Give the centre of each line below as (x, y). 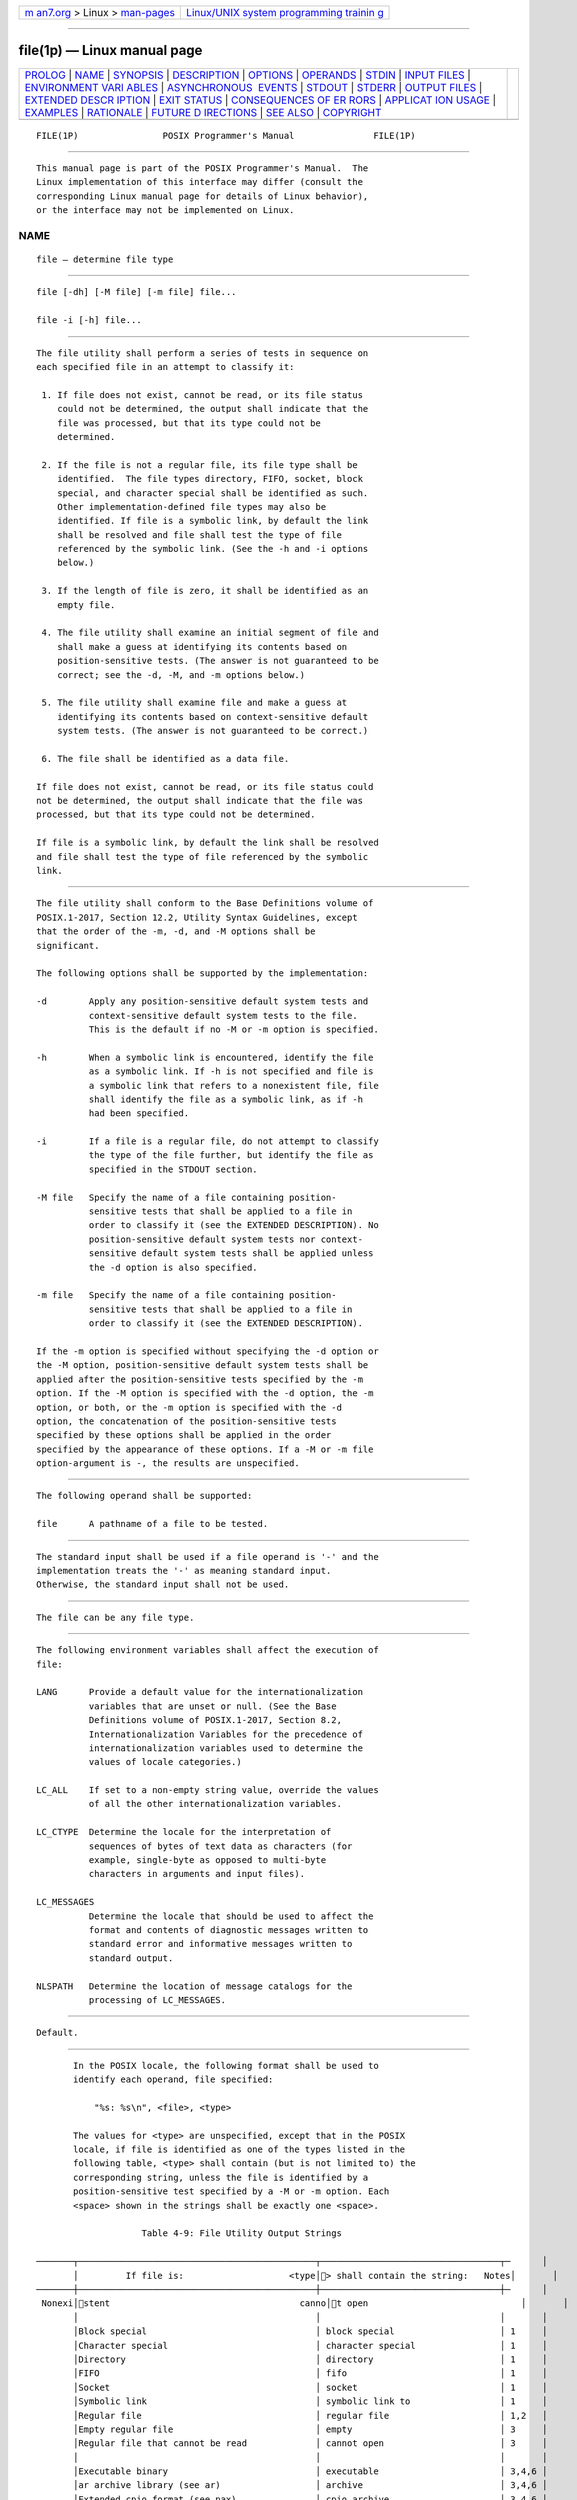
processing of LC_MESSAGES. (157, 1999)
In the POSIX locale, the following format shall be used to (226, 2065)
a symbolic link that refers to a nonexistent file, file (233, 1085)
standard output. (131, 1958)
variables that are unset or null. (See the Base (212, 1706)
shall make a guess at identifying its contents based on (202, 646)
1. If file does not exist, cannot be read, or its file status (202, 394)
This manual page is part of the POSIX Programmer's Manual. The (202, 168)
